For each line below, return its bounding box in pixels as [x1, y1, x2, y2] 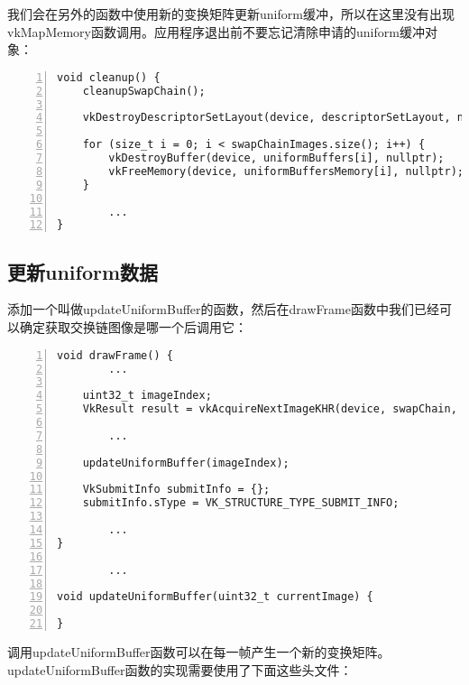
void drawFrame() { [57, 348, 173, 362]
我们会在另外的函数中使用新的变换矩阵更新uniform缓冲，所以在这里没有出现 [7, 5, 455, 23]
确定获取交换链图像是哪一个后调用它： [19, 318, 247, 337]
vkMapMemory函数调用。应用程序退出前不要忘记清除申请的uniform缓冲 [7, 22, 425, 41]
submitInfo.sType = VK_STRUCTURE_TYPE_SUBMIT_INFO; [82, 496, 400, 510]
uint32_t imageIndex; [82, 389, 212, 403]
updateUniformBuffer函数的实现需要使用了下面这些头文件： [7, 660, 353, 679]
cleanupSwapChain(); [82, 84, 206, 97]
